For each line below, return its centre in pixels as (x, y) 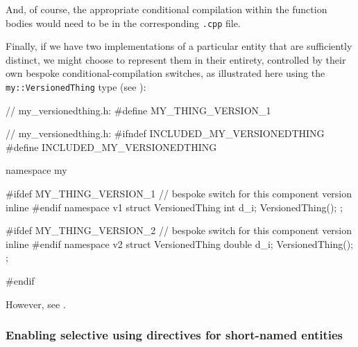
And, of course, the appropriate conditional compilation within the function (167, 9)
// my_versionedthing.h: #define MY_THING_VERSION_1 (138, 110)
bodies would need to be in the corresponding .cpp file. (123, 23)
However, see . (36, 304)
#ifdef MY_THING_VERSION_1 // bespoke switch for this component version (179, 194)
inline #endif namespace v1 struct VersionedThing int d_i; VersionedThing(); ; (174, 207)
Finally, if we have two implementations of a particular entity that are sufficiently (179, 46)
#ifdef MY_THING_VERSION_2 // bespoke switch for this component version (179, 230)
